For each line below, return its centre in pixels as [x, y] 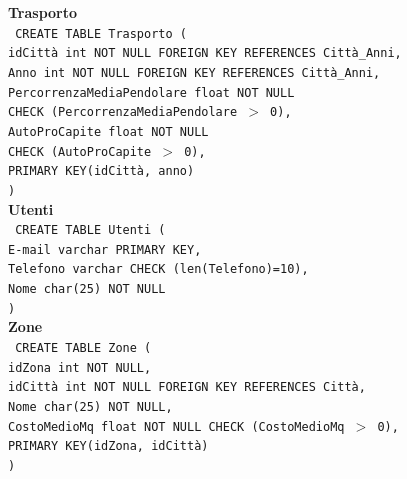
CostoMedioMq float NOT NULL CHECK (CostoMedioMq [176, 426]
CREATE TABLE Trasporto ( [101, 33]
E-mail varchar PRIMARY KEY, [105, 249]
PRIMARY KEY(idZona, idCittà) [108, 446]
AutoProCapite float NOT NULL [108, 131]
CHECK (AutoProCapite [80, 151]
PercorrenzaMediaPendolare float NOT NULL [151, 92]
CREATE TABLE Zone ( [83, 347]
